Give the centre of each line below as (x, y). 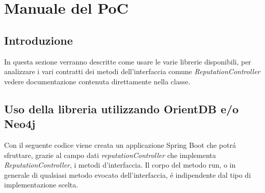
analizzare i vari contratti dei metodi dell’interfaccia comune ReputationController (132, 71)
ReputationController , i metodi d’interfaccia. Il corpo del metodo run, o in (120, 165)
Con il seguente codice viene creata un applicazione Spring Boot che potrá (120, 144)
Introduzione (38, 40)
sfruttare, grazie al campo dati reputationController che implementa (110, 155)
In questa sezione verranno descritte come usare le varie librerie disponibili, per (128, 61)
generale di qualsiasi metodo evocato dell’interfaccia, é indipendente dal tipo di (128, 174)
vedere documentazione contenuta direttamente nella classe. (97, 81)
